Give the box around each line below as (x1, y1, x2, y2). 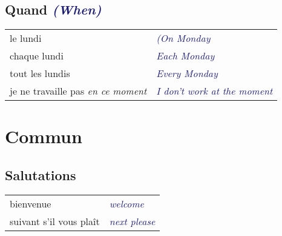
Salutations (5, 165, 76, 184)
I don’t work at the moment (156, 84, 273, 98)
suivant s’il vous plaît (10, 214, 100, 228)
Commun (5, 124, 82, 149)
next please (109, 214, 156, 228)
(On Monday (156, 31, 211, 46)
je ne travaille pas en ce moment (10, 84, 147, 98)
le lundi (10, 31, 42, 46)
